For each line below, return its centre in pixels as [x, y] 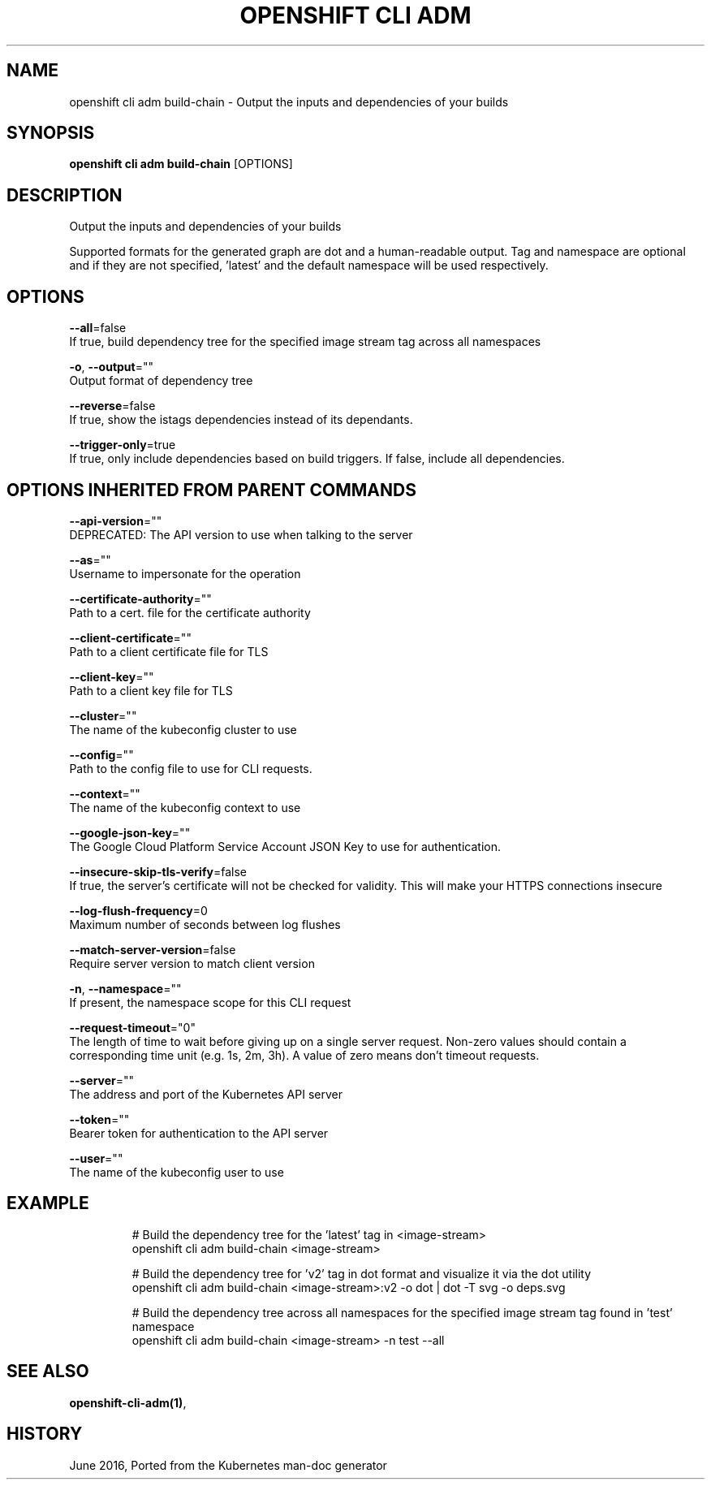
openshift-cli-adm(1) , [128, 1402]
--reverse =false [112, 406]
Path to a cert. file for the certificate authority [190, 612]
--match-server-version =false [153, 949]
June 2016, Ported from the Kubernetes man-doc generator [228, 1465]
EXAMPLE [48, 1203]
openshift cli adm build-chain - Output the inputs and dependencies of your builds [289, 102]
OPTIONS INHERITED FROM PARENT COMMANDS [211, 490]
